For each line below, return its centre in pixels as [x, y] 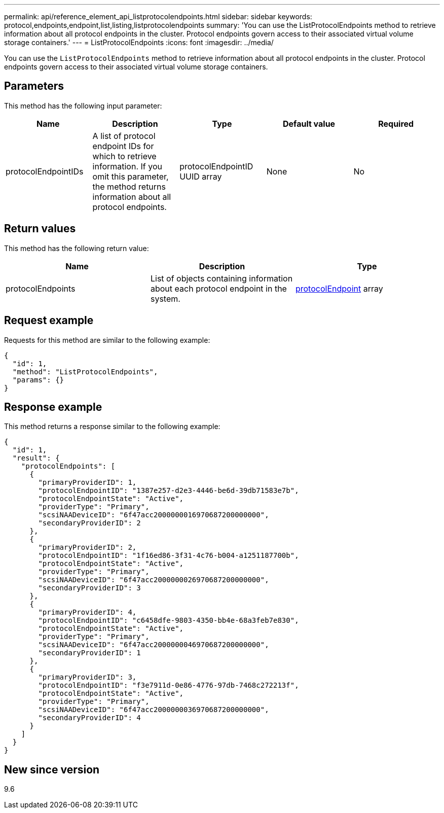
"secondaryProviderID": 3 [89, 588]
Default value [309, 123]
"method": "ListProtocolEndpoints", [85, 372]
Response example [53, 407]
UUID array [201, 176]
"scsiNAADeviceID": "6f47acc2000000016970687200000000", [154, 515]
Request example [49, 321]
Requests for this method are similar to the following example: [107, 340]
